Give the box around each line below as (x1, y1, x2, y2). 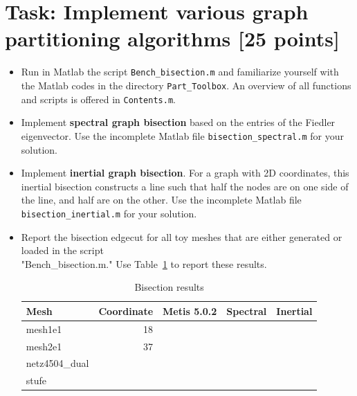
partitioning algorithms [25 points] (5, 24, 340, 53)
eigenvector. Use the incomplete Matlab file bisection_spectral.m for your (21, 128, 344, 143)
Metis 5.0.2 (163, 303, 217, 318)
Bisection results (134, 280, 204, 294)
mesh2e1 (26, 339, 62, 353)
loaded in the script (21, 243, 104, 258)
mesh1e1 (26, 321, 62, 336)
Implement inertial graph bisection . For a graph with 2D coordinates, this (21, 165, 349, 180)
